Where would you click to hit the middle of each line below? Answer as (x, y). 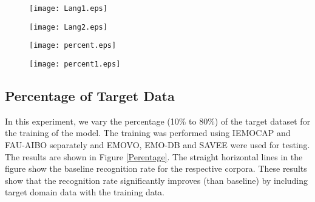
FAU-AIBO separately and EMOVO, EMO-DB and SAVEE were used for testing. (157, 145)
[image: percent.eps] (73, 46)
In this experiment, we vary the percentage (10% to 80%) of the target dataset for (158, 121)
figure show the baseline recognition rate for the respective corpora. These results (156, 168)
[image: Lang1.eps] (68, 8)
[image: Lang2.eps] (68, 27)
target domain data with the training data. (85, 192)
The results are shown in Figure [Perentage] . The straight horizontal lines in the (154, 156)
